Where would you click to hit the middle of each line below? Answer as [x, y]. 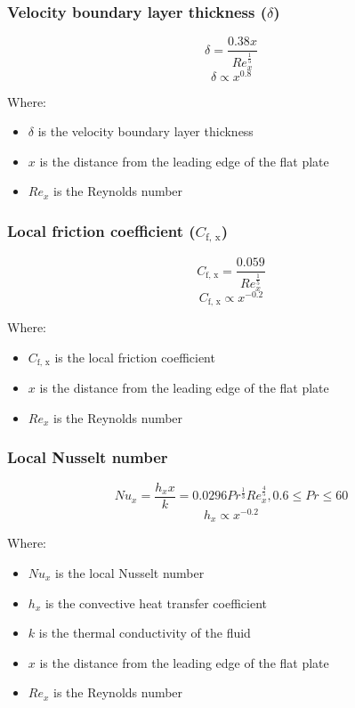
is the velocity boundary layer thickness [145, 131]
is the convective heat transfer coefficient [156, 602]
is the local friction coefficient [135, 357]
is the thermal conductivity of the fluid [145, 633]
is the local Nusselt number [130, 572]
